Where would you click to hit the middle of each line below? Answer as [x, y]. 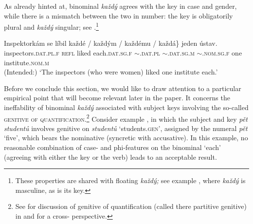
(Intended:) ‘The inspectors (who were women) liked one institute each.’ [111, 72]
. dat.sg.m [181, 53]
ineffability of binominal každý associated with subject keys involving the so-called [126, 107]
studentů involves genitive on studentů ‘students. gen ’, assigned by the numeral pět [126, 128]
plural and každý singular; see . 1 [51, 26]
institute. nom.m [27, 62]
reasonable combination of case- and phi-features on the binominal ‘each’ [112, 147]
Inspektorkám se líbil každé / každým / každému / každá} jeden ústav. [111, 43]
